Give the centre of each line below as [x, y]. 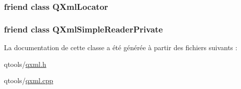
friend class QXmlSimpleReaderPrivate [83, 29]
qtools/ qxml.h [25, 64]
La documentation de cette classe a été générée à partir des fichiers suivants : [121, 47]
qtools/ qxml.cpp [29, 80]
